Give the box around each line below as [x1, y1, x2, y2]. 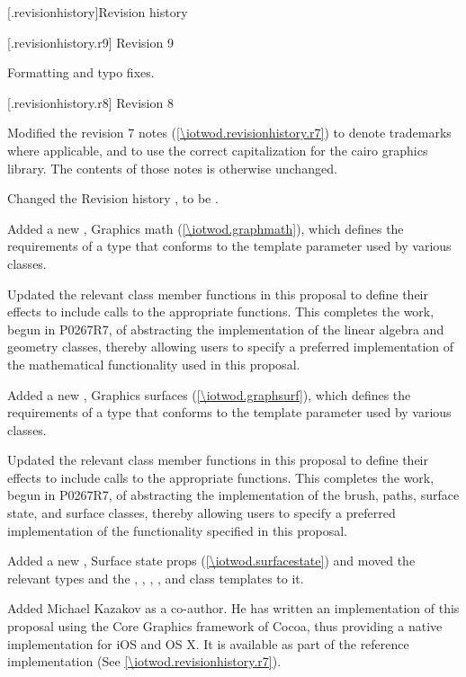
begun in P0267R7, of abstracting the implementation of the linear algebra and [7, 319, 444, 338]
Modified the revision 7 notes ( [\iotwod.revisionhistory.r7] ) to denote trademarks [7, 123, 452, 142]
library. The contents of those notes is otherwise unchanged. [7, 158, 337, 177]
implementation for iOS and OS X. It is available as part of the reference [7, 634, 409, 653]
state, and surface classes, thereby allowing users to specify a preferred [7, 503, 396, 522]
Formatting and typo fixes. [7, 63, 155, 82]
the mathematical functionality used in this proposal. [7, 354, 300, 373]
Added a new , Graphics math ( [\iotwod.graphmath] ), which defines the [7, 218, 404, 237]
